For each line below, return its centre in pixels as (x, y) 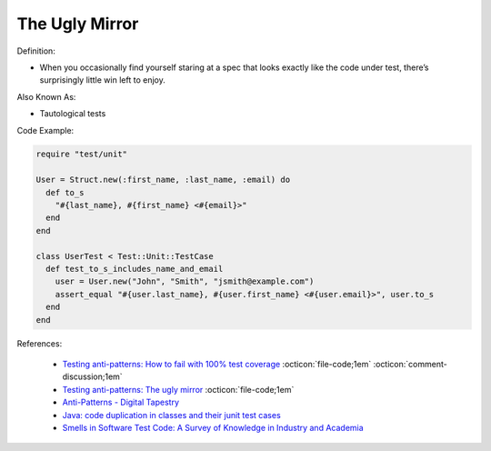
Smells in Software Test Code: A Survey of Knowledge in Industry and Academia (213, 427)
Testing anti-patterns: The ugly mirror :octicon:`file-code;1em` (178, 389)
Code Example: (45, 130)
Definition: (36, 51)
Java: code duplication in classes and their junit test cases (171, 415)
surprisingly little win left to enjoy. (102, 80)
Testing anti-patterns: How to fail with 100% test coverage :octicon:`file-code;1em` (217, 364)
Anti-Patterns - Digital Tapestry (121, 402)
